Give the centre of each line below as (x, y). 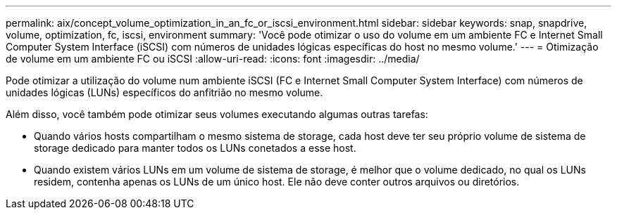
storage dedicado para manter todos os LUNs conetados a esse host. (195, 148)
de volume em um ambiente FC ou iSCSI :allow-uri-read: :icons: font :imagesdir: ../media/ (213, 59)
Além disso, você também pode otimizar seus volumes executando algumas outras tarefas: (217, 114)
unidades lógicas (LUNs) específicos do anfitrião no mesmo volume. (164, 92)
